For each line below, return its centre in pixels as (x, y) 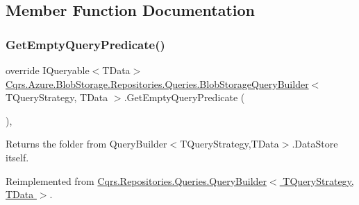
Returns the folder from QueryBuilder (86, 144)
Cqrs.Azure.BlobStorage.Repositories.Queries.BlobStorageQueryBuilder (157, 83)
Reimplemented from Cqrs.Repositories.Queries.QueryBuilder (136, 180)
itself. (17, 157)
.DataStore (315, 144)
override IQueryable (48, 70)
